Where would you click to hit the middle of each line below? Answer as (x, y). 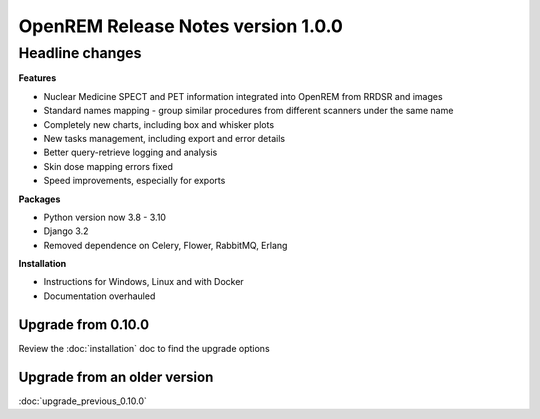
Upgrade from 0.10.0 (84, 324)
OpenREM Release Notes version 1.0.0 (181, 26)
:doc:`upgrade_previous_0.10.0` (82, 401)
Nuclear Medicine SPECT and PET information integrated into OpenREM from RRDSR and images (243, 96)
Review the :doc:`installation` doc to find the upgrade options (144, 348)
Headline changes (80, 53)
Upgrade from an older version (116, 376)
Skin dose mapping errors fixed (108, 166)
